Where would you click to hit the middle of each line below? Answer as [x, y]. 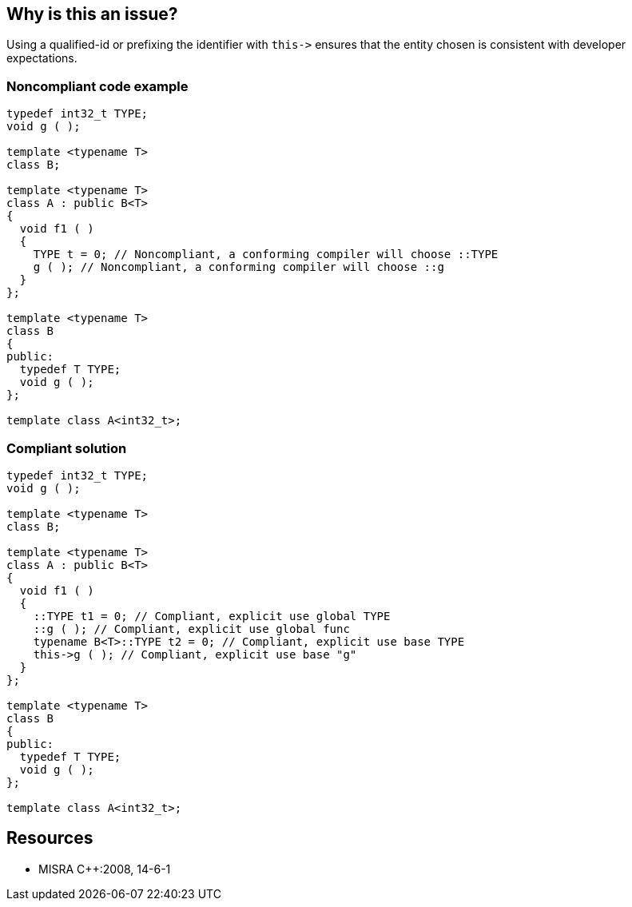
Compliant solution [67, 448]
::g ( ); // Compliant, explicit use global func [191, 629]
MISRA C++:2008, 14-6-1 [105, 869]
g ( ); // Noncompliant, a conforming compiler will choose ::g [238, 267]
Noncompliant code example [97, 86]
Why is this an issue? [92, 14]
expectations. [42, 58]
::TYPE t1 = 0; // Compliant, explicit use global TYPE [212, 616]
